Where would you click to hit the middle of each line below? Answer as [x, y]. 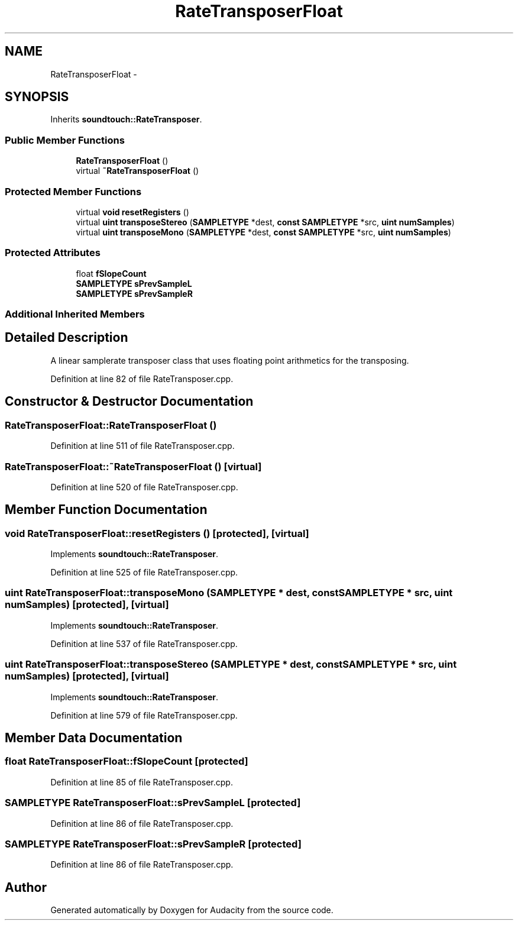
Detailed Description [67, 338]
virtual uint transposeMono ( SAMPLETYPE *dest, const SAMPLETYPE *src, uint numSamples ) [263, 232]
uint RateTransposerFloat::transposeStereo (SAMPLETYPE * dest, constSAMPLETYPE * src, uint [231, 664]
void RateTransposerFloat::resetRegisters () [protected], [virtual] [157, 533]
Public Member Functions [65, 140]
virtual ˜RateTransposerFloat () [137, 171]
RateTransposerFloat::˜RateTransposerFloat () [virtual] [133, 466]
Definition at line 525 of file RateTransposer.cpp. [144, 573]
